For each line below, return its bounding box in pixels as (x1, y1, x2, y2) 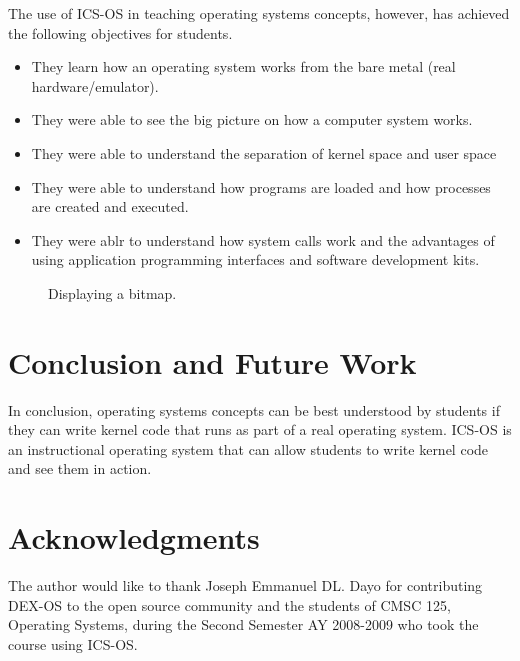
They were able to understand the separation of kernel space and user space (31, 142, 497, 163)
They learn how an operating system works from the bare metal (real (31, 56, 456, 77)
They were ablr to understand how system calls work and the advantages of (31, 229, 495, 250)
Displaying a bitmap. (48, 282, 177, 303)
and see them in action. (8, 458, 152, 479)
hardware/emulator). (31, 75, 159, 96)
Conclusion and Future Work (8, 341, 417, 382)
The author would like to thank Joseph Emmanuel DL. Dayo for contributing (8, 575, 483, 596)
